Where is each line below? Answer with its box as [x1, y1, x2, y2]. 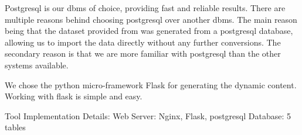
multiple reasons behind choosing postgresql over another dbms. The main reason [5, 13, 297, 25]
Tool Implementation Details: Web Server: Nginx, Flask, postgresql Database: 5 [5, 109, 291, 122]
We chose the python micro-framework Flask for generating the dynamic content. [5, 78, 297, 91]
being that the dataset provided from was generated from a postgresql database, [5, 25, 293, 37]
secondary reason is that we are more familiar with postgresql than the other [5, 47, 281, 60]
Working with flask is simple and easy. [5, 90, 142, 102]
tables [5, 121, 26, 133]
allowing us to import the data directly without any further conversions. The [5, 36, 281, 48]
